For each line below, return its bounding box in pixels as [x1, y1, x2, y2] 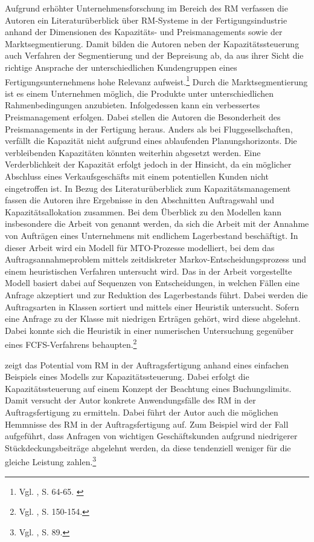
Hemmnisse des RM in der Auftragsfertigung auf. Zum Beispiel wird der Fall [5, 417, 289, 430]
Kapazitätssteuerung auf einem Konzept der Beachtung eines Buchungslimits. [5, 382, 292, 394]
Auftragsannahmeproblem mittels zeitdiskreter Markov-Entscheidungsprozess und [5, 253, 307, 266]
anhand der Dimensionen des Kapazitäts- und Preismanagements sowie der [5, 25, 283, 38]
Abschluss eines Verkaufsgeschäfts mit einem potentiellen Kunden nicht [5, 169, 269, 182]
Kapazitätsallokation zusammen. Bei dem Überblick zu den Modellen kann [5, 205, 282, 218]
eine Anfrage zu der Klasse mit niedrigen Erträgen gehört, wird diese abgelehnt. [5, 312, 301, 325]
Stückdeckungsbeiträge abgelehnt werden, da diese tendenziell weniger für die [5, 441, 291, 454]
